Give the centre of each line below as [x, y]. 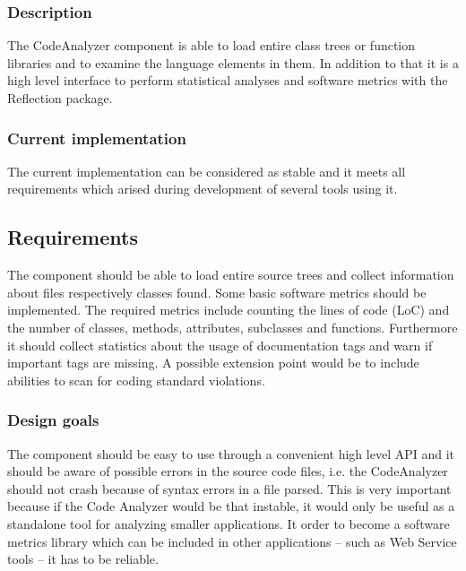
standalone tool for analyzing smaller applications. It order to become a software [229, 523]
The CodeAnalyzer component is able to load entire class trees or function [211, 45]
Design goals [53, 420]
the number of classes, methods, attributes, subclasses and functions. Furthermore [233, 327]
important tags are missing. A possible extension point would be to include [213, 363]
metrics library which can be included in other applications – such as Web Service [232, 541]
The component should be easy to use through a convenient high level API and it [231, 453]
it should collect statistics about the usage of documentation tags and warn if [220, 345]
